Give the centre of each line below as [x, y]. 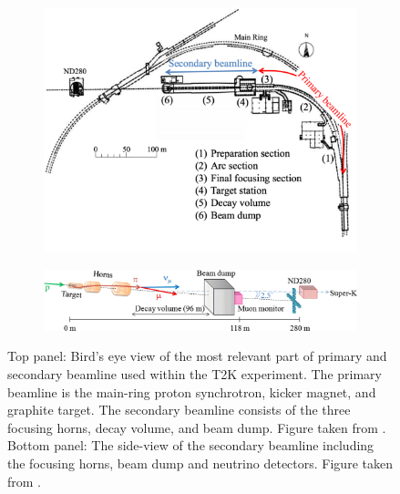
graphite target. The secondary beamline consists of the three [179, 410]
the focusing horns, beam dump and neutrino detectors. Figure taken [200, 463]
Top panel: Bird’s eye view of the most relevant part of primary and [197, 356]
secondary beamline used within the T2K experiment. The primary [195, 374]
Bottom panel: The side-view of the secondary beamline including [191, 445]
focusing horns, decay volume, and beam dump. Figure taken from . [197, 427]
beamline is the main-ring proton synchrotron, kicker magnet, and [192, 391]
